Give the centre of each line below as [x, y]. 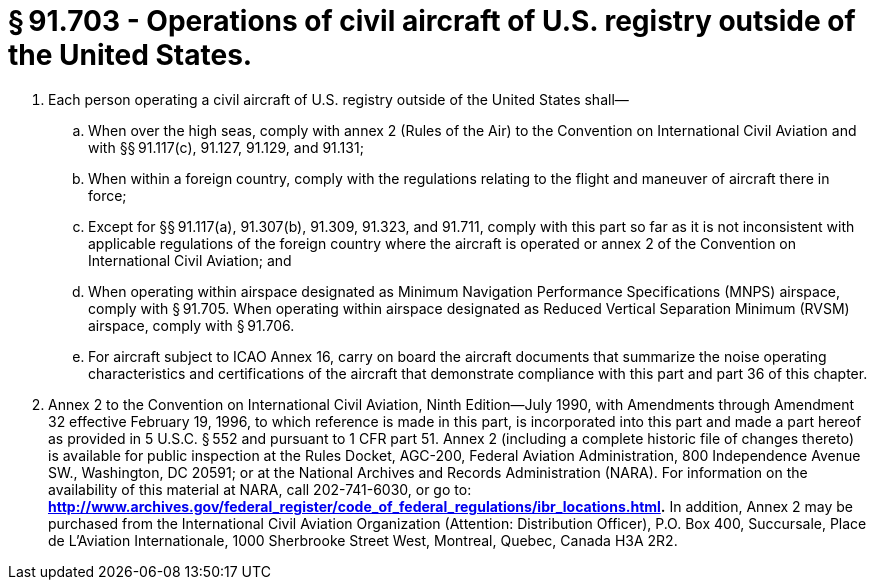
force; [107, 195]
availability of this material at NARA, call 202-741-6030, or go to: [260, 489]
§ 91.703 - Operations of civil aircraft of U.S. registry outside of [432, 21]
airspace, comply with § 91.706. [191, 325]
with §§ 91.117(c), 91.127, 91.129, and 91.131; [226, 147]
